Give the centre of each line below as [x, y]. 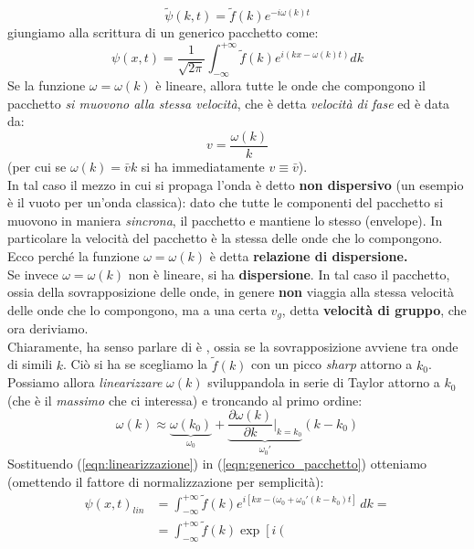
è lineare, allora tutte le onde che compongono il [290, 85]
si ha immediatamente [203, 166]
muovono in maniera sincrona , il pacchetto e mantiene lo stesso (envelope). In [225, 220]
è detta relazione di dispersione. [309, 255]
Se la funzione [47, 85]
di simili [30, 364]
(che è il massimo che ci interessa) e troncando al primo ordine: [185, 400]
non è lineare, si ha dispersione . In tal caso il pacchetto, [289, 274]
